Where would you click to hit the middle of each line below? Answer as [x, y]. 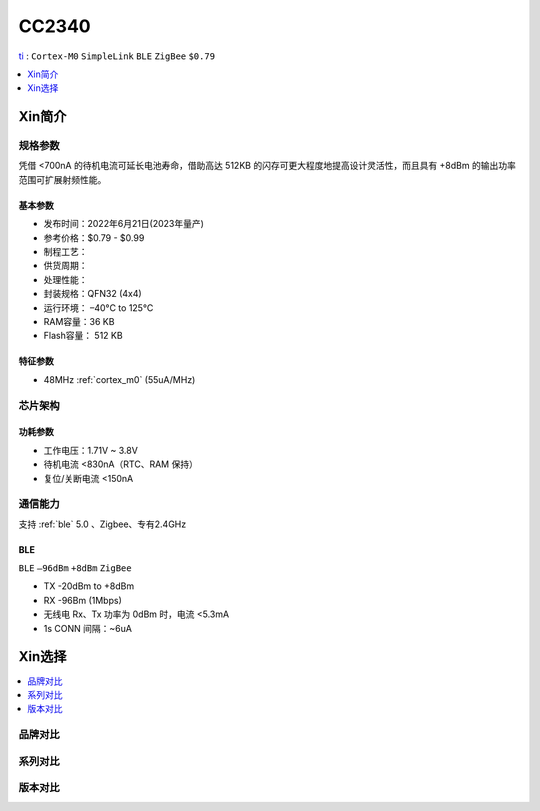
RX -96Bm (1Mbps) [82, 600]
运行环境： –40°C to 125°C [98, 307]
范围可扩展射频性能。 [62, 179]
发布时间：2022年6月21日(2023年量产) [124, 224]
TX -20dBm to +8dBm [89, 586]
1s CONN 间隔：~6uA [87, 628]
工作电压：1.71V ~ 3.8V [91, 450]
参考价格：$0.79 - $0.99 [94, 237]
